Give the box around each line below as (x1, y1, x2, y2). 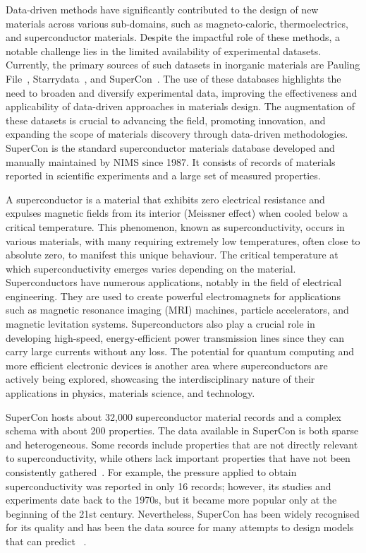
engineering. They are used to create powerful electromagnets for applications (6, 288, 341, 303)
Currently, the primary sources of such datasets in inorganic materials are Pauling (6, 57, 360, 72)
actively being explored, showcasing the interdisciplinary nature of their (6, 371, 315, 386)
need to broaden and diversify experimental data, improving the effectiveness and (6, 85, 358, 100)
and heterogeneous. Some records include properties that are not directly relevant (6, 436, 358, 451)
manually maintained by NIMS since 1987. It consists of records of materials (6, 154, 336, 169)
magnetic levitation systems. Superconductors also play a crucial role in (6, 316, 315, 331)
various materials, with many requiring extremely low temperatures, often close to (6, 233, 360, 248)
